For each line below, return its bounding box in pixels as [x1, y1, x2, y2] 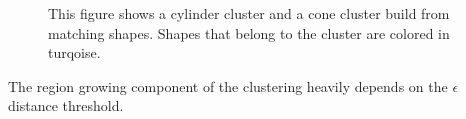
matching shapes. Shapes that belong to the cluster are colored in [48, 22, 450, 43]
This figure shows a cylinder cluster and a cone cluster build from [48, 3, 450, 23]
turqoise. [48, 42, 101, 63]
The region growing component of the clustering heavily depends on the [8, 75, 448, 96]
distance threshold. [8, 95, 124, 116]
